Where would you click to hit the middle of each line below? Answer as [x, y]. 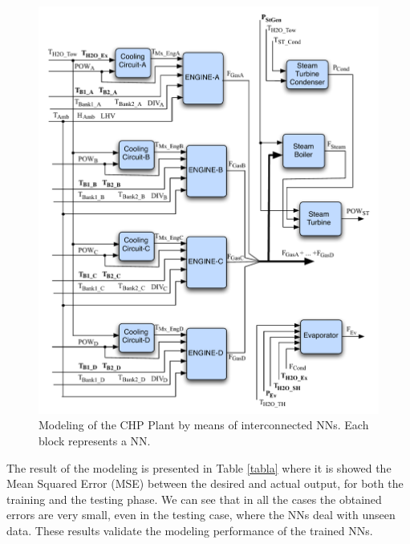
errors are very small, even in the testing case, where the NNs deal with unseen [201, 515]
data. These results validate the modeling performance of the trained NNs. [190, 530]
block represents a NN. [95, 440]
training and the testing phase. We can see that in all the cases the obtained [194, 499]
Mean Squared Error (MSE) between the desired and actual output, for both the [205, 483]
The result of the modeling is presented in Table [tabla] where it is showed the [199, 467]
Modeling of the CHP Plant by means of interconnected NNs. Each [204, 425]
